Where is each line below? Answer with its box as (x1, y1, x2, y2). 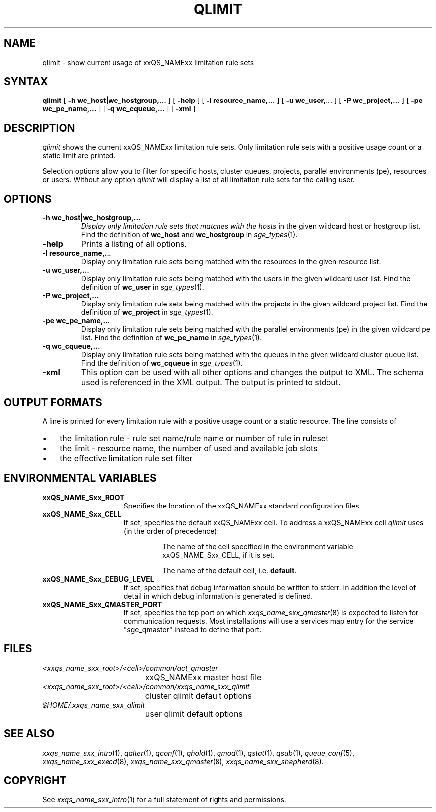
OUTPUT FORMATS (4, 396, 102, 408)
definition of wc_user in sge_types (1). (81, 283, 204, 292)
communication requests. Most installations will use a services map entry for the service (123, 616, 414, 625)
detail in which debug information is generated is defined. (123, 591, 313, 600)
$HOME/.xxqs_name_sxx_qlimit (42, 700, 145, 709)
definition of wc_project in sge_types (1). (81, 308, 213, 317)
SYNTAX (4, 75, 48, 88)
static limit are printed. (42, 151, 116, 160)
